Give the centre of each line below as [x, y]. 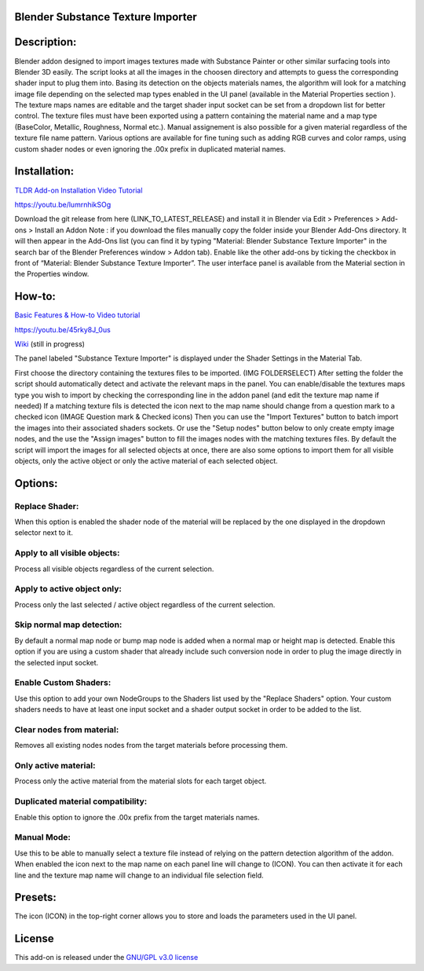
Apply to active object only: [68, 589]
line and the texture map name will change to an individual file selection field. [139, 875]
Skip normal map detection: [68, 625]
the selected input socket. [57, 662]
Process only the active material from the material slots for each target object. [141, 781]
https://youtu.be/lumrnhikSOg [63, 204]
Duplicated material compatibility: [81, 801]
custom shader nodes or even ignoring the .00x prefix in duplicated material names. [150, 148]
